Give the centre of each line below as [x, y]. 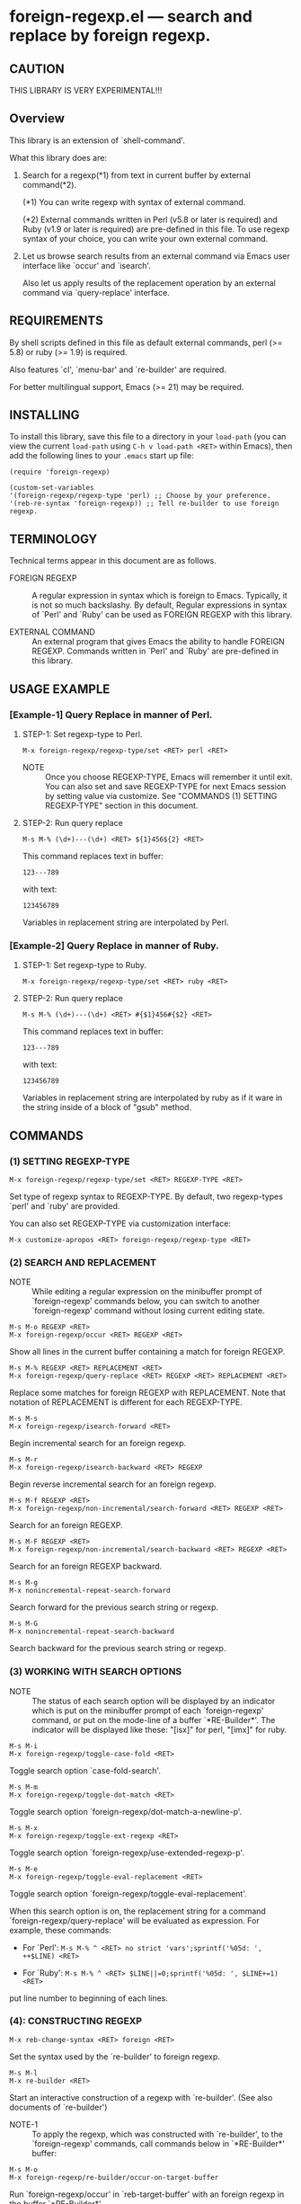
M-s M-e [24, 1869]
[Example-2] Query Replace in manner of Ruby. [114, 946]
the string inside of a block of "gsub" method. [106, 1107]
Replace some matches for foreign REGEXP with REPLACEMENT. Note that [147, 1393]
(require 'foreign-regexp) [60, 472]
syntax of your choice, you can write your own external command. [145, 238]
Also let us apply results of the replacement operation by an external [149, 283]
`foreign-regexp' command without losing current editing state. [148, 1311]
